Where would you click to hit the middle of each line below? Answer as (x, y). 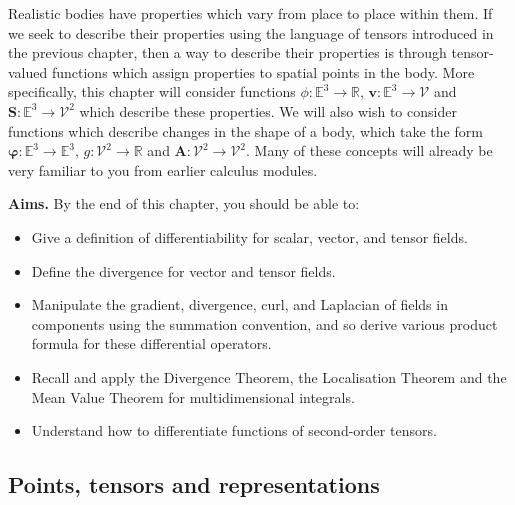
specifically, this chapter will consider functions (152, 91)
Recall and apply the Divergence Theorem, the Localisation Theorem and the (269, 376)
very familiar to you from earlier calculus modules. (163, 169)
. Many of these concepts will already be (369, 150)
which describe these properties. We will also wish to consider (268, 110)
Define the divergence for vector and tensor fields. (183, 270)
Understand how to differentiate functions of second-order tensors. (234, 430)
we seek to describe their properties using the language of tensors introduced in (251, 32)
